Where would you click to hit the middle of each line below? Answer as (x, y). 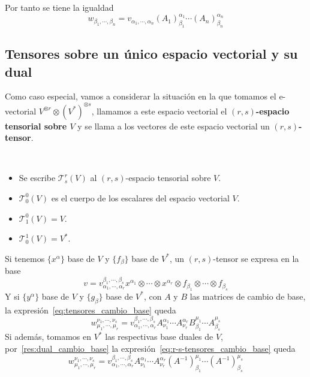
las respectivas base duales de (159, 337)
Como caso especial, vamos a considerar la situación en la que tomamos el (141, 96)
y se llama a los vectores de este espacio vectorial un (174, 126)
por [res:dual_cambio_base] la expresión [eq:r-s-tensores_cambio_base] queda (150, 348)
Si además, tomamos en (48, 337)
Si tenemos (25, 258)
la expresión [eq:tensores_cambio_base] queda (91, 310)
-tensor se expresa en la (256, 258)
